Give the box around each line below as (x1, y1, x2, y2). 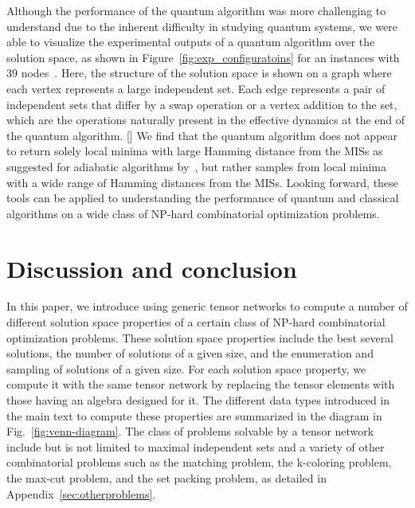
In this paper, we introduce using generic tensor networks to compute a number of (6, 298, 408, 315)
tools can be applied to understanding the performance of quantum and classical (6, 190, 399, 206)
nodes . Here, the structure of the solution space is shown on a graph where (21, 64, 392, 81)
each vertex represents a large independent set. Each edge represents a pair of (6, 80, 386, 96)
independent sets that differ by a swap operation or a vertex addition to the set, (6, 96, 397, 112)
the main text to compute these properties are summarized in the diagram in (6, 407, 382, 424)
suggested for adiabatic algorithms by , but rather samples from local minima (6, 158, 386, 174)
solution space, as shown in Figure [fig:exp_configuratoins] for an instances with (6, 49, 400, 65)
